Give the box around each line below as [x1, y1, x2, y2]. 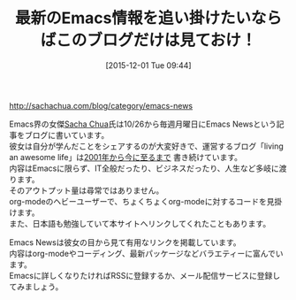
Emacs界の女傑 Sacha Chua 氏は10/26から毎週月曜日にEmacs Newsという [9, 119, 277, 129]
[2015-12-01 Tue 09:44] [105, 59, 192, 71]
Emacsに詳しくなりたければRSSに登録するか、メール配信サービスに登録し [9, 270, 281, 281]
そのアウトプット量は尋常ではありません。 [9, 185, 164, 196]
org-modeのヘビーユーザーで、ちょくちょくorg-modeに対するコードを [9, 196, 268, 206]
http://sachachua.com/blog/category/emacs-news [9, 100, 193, 111]
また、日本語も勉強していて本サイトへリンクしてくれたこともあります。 [9, 218, 271, 228]
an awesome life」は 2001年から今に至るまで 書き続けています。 [9, 151, 243, 162]
